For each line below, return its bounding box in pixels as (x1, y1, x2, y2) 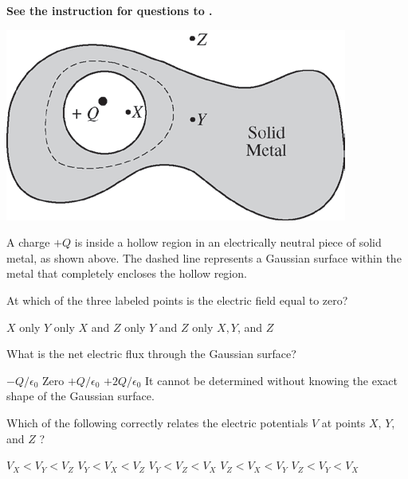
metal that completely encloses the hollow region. (6, 265, 247, 282)
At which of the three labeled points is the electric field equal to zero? (6, 291, 348, 308)
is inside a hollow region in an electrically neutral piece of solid (74, 234, 382, 251)
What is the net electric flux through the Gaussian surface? (6, 345, 296, 362)
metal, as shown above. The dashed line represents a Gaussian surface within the (6, 249, 402, 266)
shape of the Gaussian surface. (6, 387, 155, 404)
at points (321, 414, 366, 430)
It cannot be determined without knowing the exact (145, 372, 398, 388)
